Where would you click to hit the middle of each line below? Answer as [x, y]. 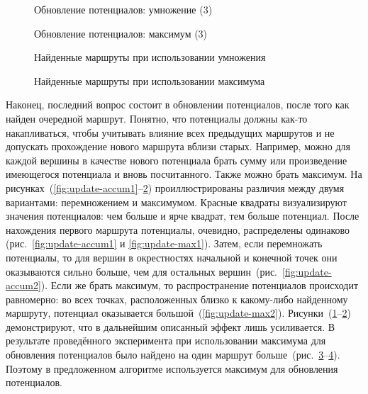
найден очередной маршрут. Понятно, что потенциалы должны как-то [157, 118]
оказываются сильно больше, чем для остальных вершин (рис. [142, 271]
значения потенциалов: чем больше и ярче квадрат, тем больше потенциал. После [183, 216]
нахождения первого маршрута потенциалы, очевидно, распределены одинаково [178, 229]
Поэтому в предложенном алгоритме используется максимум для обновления [172, 368]
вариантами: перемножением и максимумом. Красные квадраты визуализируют [176, 202]
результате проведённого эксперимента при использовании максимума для [166, 340]
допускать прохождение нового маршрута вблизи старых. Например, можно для [178, 146]
